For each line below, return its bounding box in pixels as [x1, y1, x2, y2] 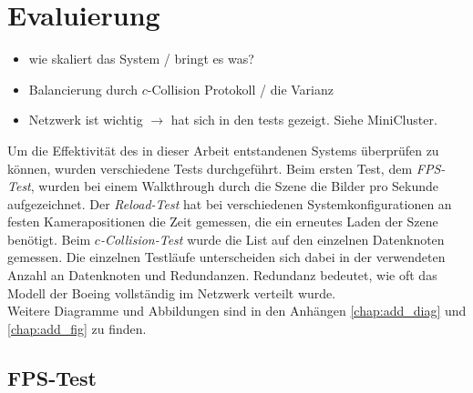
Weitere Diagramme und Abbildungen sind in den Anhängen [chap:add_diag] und [7, 301, 467, 320]
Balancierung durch [28, 79, 139, 98]
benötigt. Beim [7, 229, 91, 248]
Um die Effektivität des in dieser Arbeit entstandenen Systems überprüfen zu [7, 140, 439, 159]
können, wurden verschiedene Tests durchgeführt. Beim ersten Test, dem [7, 158, 413, 177]
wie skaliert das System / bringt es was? [28, 49, 254, 68]
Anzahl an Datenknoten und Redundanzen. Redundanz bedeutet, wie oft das [7, 266, 437, 285]
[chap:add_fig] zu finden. [7, 318, 147, 338]
